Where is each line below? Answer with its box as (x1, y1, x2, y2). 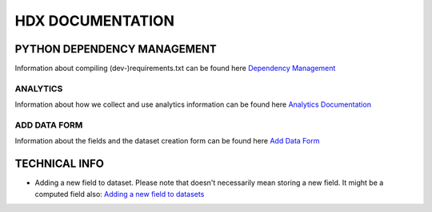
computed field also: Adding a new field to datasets (34, 189, 205, 198)
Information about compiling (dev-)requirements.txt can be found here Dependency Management (14, 64, 336, 73)
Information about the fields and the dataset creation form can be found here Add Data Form (14, 136, 320, 146)
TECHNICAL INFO (14, 157, 104, 171)
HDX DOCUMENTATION (14, 12, 175, 29)
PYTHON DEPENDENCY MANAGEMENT (14, 42, 217, 56)
